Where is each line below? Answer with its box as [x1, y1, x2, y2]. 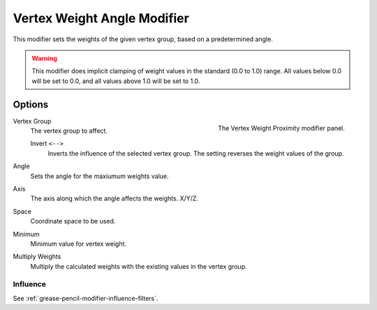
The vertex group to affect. [30, 126, 108, 135]
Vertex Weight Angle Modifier [13, 10, 190, 26]
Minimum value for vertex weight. [30, 239, 127, 248]
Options [13, 98, 49, 110]
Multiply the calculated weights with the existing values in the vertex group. [30, 262, 247, 270]
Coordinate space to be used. [30, 217, 116, 226]
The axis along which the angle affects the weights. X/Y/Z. [30, 194, 199, 202]
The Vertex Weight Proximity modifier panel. [217, 124, 345, 133]
